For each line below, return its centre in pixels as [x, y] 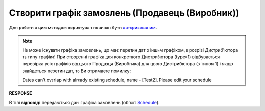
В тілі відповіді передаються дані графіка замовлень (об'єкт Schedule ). [84, 102]
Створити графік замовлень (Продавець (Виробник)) [124, 13]
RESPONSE [21, 93]
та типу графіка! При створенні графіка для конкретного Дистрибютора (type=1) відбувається [121, 57]
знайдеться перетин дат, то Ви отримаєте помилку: [77, 71]
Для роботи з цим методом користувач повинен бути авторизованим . [83, 28]
